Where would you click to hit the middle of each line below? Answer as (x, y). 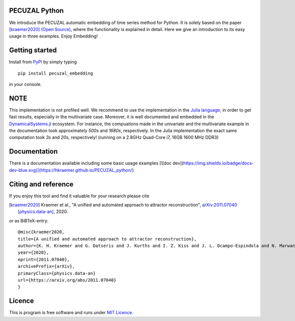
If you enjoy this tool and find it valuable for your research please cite (79, 196)
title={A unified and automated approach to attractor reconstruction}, (107, 239)
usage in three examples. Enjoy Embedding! (53, 36)
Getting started (33, 50)
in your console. (25, 84)
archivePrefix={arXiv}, (46, 267)
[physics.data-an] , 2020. (43, 212)
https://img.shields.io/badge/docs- (219, 163)
